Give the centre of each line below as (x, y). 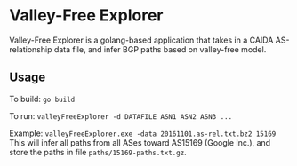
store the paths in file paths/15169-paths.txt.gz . (98, 152)
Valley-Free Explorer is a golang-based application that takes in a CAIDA (141, 40)
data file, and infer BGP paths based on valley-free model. (160, 49)
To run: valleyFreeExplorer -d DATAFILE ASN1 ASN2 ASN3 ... (121, 115)
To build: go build (42, 99)
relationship (31, 49)
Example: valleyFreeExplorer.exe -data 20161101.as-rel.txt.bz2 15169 (143, 133)
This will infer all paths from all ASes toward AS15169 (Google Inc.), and (140, 142)
